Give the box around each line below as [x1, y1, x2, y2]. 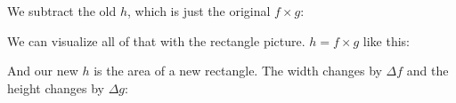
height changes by [7, 78, 104, 97]
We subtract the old [7, 2, 117, 20]
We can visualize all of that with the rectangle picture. [7, 31, 305, 50]
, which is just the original [126, 2, 271, 20]
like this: [362, 31, 410, 50]
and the [406, 61, 449, 80]
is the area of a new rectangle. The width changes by [94, 61, 382, 80]
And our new [7, 61, 78, 80]
